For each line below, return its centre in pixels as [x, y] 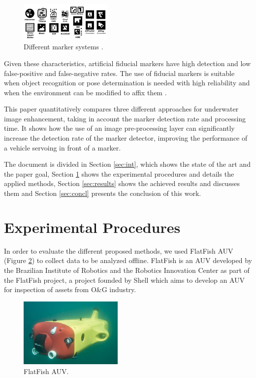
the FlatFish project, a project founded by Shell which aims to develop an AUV [125, 280]
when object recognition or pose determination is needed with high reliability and [127, 83]
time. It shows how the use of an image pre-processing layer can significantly [119, 128]
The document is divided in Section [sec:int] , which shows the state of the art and [127, 164]
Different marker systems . [64, 47]
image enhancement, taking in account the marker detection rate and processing [125, 118]
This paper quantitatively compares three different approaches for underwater [121, 109]
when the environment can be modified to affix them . [85, 92]
